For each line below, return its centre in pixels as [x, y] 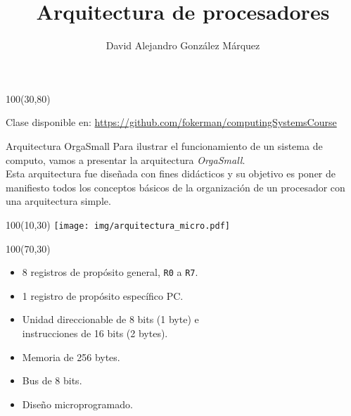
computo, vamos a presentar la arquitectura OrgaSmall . [126, 159]
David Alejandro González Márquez [183, 45]
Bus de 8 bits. [52, 380]
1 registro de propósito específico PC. [103, 295]
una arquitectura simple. [58, 201]
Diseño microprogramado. [77, 404]
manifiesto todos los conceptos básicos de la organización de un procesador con [175, 187]
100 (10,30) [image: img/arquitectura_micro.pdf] [118, 224]
